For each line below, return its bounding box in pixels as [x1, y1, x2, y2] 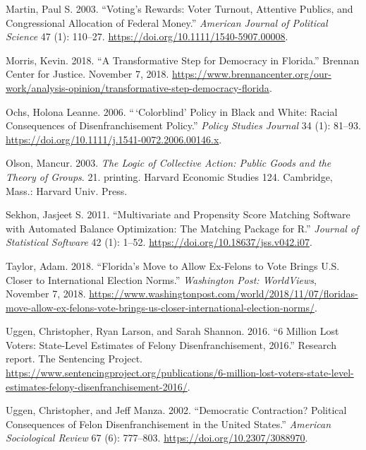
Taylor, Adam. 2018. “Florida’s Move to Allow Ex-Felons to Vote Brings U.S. [6, 258, 340, 273]
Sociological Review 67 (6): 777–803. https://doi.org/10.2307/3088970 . [6, 430, 308, 445]
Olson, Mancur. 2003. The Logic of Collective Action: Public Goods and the [6, 155, 331, 170]
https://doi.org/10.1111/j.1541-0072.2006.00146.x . [6, 131, 222, 146]
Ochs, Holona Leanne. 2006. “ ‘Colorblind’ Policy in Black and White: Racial [6, 104, 338, 119]
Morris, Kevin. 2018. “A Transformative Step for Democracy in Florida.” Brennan [6, 52, 360, 67]
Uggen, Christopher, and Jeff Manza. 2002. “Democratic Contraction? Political [6, 403, 347, 418]
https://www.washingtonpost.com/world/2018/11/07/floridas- [89, 286, 358, 301]
